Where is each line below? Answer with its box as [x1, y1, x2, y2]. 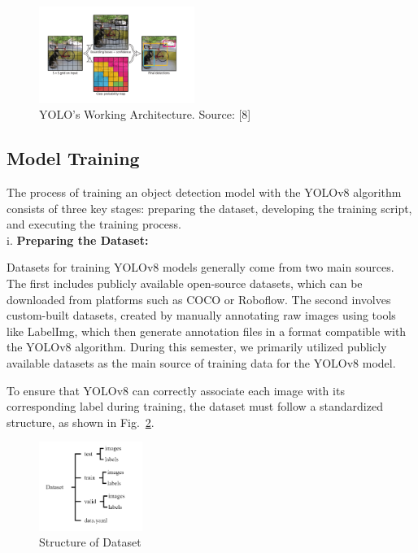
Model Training [7, 146, 140, 171]
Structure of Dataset [39, 533, 142, 551]
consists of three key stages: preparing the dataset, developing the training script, [7, 199, 412, 216]
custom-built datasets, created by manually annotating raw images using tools [7, 307, 396, 324]
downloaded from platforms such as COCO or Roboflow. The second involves [7, 290, 391, 307]
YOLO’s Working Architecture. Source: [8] [39, 106, 251, 123]
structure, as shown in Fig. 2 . [7, 413, 155, 430]
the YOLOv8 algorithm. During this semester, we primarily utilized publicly [7, 338, 387, 355]
